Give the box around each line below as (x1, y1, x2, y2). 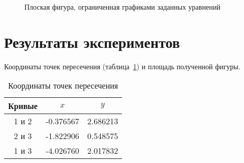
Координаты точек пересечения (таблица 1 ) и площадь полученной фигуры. (4, 61, 240, 71)
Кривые (8, 100, 38, 112)
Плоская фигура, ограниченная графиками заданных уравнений (24, 2, 221, 12)
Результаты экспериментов (4, 31, 180, 52)
